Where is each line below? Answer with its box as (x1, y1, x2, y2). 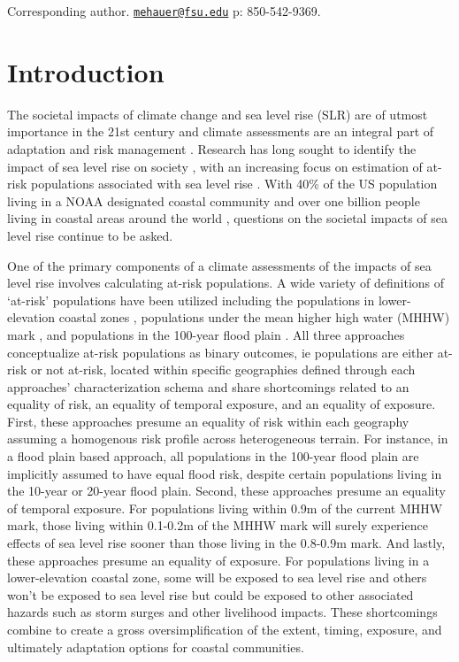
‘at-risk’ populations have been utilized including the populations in (7, 290, 375, 309)
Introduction (7, 53, 164, 89)
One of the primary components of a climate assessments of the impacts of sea (7, 256, 432, 274)
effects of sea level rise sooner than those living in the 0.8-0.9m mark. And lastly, (7, 534, 446, 552)
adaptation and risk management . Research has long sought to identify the (7, 139, 417, 158)
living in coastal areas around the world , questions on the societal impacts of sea (7, 209, 448, 227)
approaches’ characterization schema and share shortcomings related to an (7, 377, 409, 396)
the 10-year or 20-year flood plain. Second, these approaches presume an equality (7, 481, 446, 500)
